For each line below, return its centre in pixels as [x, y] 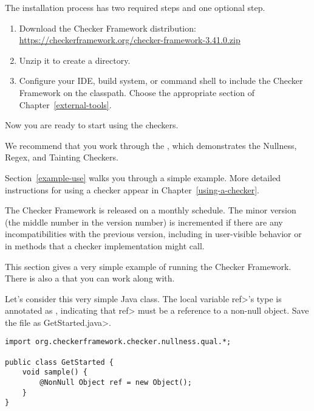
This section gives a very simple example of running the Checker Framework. [148, 266]
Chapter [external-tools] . [65, 104]
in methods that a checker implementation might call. [105, 245]
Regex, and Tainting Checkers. [62, 157]
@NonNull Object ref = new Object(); [116, 383]
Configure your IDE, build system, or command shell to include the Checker [161, 81]
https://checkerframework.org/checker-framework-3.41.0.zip [130, 40]
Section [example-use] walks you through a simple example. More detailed [143, 177]
